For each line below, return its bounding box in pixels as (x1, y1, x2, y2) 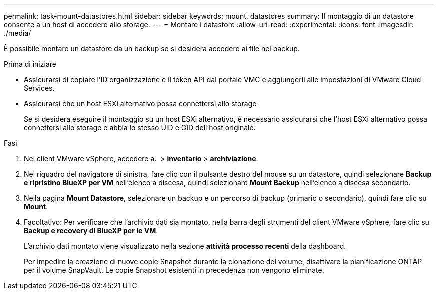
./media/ (4, 29, 31, 37)
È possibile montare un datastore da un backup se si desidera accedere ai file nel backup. (4, 44, 300, 53)
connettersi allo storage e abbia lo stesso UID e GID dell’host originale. (24, 123, 256, 132)
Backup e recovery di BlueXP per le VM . (24, 226, 158, 235)
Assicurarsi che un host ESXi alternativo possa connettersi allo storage (24, 99, 257, 108)
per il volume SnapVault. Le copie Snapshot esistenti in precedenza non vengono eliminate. (24, 266, 324, 274)
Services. (24, 84, 55, 92)
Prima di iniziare (4, 60, 56, 68)
